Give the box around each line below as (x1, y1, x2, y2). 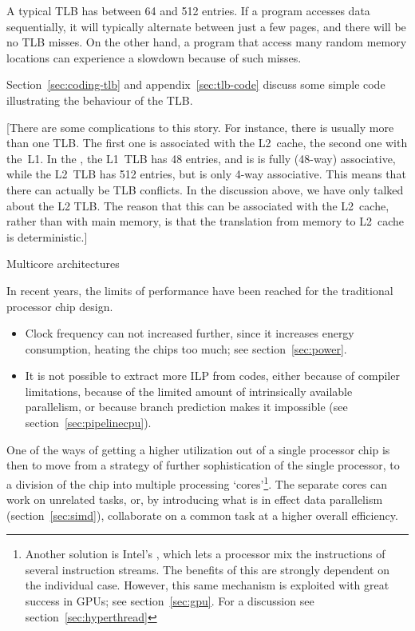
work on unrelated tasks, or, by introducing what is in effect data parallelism (6, 491, 383, 508)
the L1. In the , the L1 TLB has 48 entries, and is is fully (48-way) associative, (6, 150, 396, 166)
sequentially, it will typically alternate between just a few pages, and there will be (6, 18, 406, 34)
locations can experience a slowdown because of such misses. (6, 49, 302, 66)
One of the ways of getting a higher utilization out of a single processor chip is (6, 441, 390, 457)
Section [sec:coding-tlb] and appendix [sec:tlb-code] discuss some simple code (6, 76, 385, 93)
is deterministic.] (6, 228, 88, 245)
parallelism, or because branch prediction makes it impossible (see (25, 398, 348, 415)
